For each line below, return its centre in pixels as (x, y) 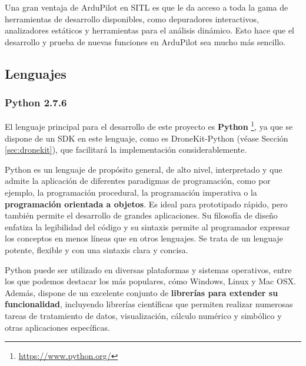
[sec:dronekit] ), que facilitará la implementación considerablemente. (126, 150)
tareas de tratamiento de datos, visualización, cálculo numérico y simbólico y (143, 315)
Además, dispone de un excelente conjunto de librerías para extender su (142, 292)
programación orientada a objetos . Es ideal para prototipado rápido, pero (146, 204)
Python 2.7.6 (36, 103)
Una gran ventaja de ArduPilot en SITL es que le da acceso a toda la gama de (147, 7)
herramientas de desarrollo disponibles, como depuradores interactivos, (132, 19)
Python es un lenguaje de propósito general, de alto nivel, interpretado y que (144, 169)
